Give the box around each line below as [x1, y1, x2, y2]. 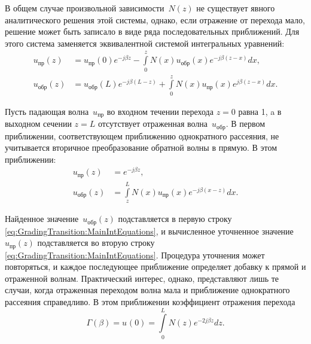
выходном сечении [5, 117, 72, 130]
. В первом [225, 117, 265, 130]
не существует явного [196, 2, 275, 14]
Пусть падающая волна [5, 105, 89, 117]
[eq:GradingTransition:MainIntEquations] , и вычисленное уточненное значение [5, 224, 294, 237]
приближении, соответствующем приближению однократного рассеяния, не [5, 129, 279, 142]
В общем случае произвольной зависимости [5, 2, 164, 14]
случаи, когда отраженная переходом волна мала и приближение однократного [5, 284, 290, 296]
